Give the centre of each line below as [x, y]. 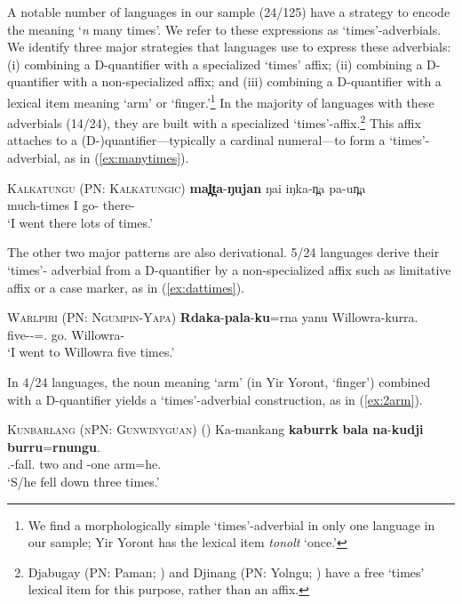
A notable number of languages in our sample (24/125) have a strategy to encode [229, 12]
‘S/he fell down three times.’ [84, 481]
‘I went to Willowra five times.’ [91, 352]
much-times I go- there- [71, 205]
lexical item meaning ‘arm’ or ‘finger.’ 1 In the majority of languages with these [221, 101]
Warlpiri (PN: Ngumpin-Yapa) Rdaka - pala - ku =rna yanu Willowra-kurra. [213, 317]
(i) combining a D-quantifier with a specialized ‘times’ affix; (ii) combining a [215, 64]
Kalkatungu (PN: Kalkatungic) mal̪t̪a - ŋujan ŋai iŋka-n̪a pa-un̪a [187, 187]
